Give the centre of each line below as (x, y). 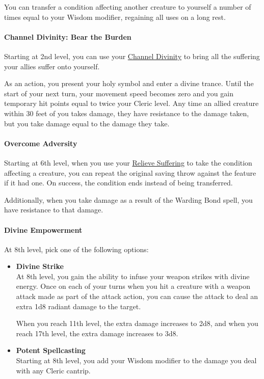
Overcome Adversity (41, 143)
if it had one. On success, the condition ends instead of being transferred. (118, 183)
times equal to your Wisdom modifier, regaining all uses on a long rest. (115, 17)
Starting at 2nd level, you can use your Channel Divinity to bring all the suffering (132, 56)
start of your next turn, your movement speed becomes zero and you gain (119, 93)
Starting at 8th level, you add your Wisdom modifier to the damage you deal (136, 360)
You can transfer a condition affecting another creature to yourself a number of (128, 7)
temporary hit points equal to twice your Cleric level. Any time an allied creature (131, 103)
